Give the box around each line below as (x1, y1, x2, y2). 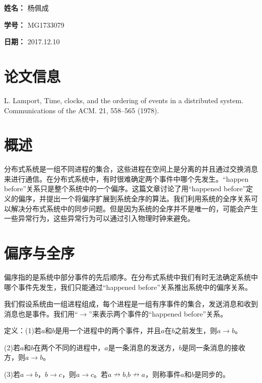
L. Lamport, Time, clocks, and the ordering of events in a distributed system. (4, 95, 243, 105)
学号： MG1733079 (4, 19, 64, 30)
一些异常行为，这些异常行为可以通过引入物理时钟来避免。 (4, 213, 194, 223)
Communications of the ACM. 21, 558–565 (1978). (4, 105, 159, 115)
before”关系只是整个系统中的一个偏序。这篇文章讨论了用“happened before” (4, 183, 246, 194)
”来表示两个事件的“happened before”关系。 (89, 308, 227, 319)
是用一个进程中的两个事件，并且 (55, 325, 161, 336)
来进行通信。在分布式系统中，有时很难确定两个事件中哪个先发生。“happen (4, 173, 249, 184)
